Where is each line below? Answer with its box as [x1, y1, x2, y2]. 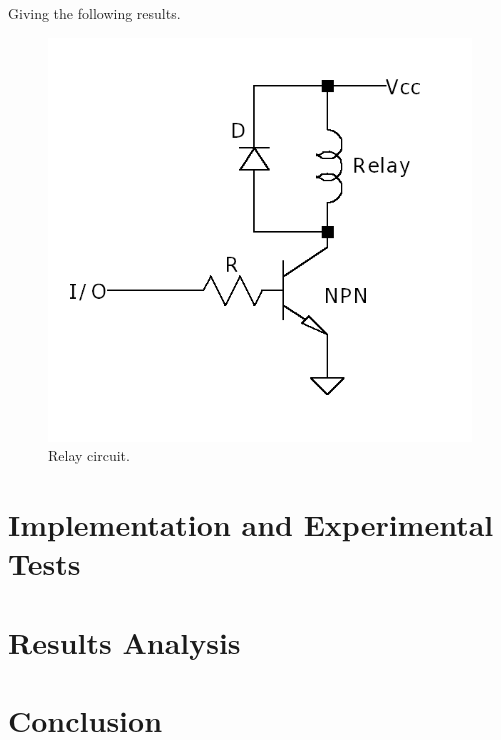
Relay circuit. [48, 445, 130, 466]
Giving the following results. [8, 3, 181, 23]
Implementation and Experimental [8, 504, 494, 545]
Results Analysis [8, 621, 241, 662]
